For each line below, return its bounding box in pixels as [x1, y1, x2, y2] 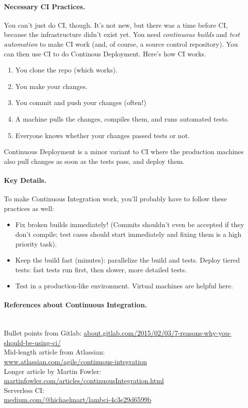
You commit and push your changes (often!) [15, 97, 147, 107]
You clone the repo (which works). [15, 65, 117, 75]
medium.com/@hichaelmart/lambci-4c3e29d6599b [4, 394, 151, 405]
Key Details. [4, 175, 47, 185]
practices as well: [4, 203, 54, 213]
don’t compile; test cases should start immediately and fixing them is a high [15, 229, 242, 239]
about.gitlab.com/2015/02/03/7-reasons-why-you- [83, 328, 231, 338]
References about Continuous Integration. [4, 300, 147, 310]
